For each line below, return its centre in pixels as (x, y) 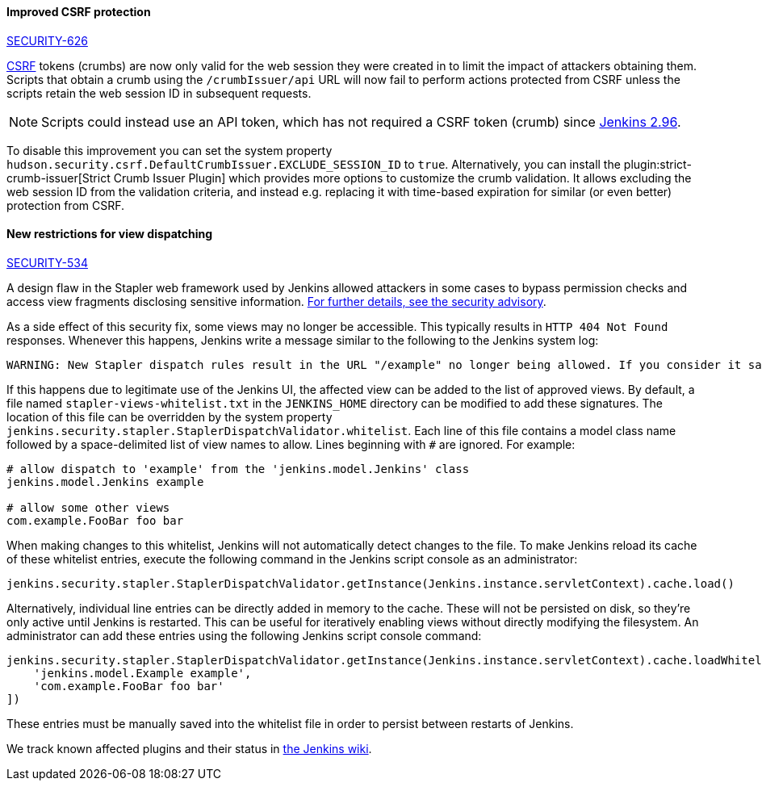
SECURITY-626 (47, 40)
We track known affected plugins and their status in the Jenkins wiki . (189, 748)
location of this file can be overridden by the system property (170, 417)
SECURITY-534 (47, 262)
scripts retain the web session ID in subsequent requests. (159, 93)
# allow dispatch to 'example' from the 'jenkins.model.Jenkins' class (238, 469)
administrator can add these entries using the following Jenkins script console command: (244, 635)
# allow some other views (88, 507)
